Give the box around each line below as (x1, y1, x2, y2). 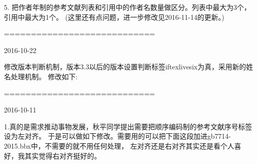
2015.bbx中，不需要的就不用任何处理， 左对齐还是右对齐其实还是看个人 (4, 140, 235, 151)
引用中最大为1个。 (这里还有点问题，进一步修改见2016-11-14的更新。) (4, 11, 224, 22)
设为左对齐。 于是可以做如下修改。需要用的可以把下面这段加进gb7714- (4, 131, 231, 141)
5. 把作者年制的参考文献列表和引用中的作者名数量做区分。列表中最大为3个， (4, 2, 251, 12)
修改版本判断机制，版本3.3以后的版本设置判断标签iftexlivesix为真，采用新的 (4, 61, 246, 72)
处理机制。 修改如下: (10, 71, 78, 81)
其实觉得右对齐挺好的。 (24, 150, 101, 161)
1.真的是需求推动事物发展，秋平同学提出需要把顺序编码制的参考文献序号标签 (4, 121, 252, 131)
